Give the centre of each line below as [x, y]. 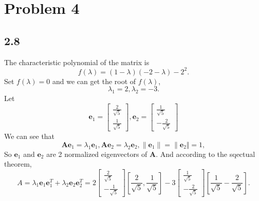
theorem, [18, 164]
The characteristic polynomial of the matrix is [77, 62]
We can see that [30, 136]
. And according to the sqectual [206, 154]
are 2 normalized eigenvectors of [97, 154]
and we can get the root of [94, 81]
